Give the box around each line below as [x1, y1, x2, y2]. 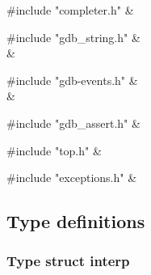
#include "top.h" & [6, 142, 102, 159]
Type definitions [6, 209, 145, 234]
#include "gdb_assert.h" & [6, 114, 141, 131]
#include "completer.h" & [6, 2, 134, 18]
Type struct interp [6, 251, 130, 271]
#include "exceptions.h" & [6, 169, 137, 186]
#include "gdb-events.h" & [6, 71, 138, 88]
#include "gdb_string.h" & [6, 28, 141, 45]
